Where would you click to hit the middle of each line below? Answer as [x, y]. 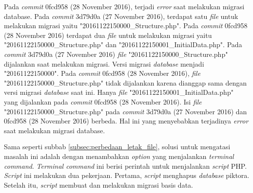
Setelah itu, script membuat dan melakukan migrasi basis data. [98, 184]
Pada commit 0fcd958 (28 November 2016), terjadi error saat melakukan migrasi [124, 6]
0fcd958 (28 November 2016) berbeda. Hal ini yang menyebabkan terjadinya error [126, 121]
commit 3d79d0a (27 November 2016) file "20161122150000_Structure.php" [116, 54]
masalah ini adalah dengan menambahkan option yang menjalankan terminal [119, 156]
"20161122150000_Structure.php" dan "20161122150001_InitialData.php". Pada [123, 44]
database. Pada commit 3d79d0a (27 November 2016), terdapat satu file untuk [121, 16]
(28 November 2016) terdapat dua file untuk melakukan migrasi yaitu [108, 35]
